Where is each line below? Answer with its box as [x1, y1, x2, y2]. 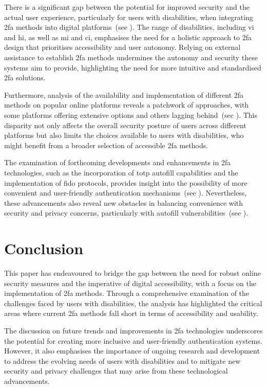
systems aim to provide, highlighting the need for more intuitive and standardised [4, 62, 261, 73]
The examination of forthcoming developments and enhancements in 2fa [4, 157, 231, 168]
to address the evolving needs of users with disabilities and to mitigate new [4, 355, 241, 366]
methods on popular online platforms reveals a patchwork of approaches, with [4, 99, 249, 110]
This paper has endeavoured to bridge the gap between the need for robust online [4, 268, 261, 278]
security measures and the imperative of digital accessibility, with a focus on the [4, 277, 256, 288]
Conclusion [4, 238, 84, 259]
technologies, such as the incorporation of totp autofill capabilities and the [4, 167, 238, 178]
